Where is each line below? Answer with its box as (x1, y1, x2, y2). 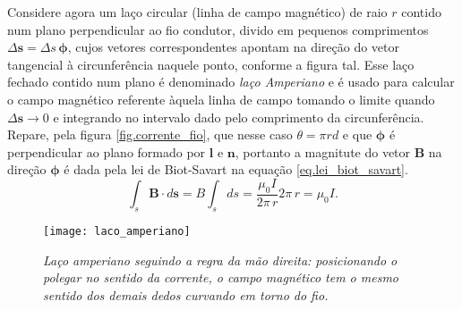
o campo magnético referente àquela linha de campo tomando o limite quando (7, 89, 435, 108)
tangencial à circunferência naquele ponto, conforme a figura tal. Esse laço (7, 54, 415, 73)
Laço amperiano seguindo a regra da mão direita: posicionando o (43, 250, 398, 269)
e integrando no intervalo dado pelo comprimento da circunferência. (53, 107, 424, 126)
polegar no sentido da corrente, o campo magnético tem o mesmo (43, 268, 398, 287)
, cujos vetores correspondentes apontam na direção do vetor (67, 38, 399, 56)
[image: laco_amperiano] (43, 224, 191, 238)
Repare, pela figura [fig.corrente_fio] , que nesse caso (7, 125, 293, 144)
